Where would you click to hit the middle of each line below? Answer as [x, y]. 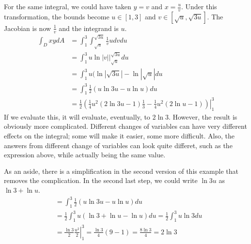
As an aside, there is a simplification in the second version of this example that [121, 171]
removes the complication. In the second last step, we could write [101, 180]
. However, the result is [203, 116]
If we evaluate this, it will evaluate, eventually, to [77, 116]
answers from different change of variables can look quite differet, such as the [118, 145]
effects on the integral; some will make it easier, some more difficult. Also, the [119, 135]
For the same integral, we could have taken [68, 6]
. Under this [199, 6]
